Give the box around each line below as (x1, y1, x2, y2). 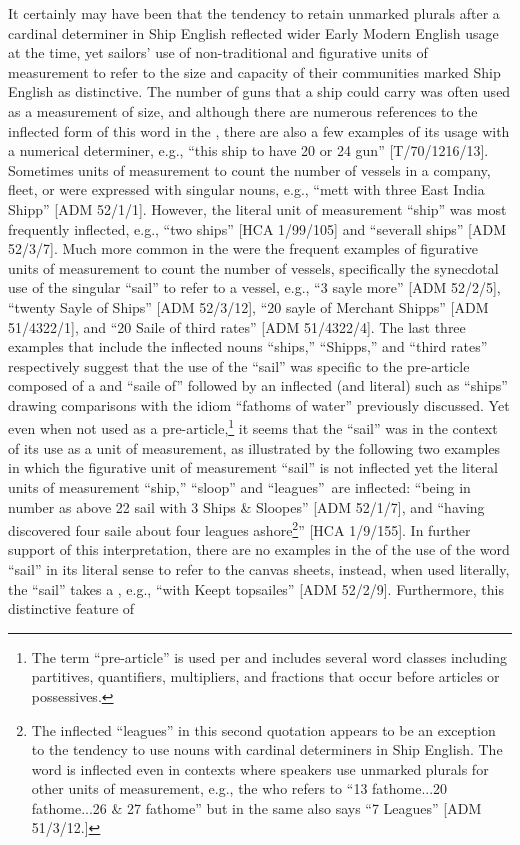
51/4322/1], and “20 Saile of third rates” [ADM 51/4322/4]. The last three (8, 316, 466, 337)
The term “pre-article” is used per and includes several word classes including (31, 646, 507, 667)
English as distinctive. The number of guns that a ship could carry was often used (8, 81, 511, 102)
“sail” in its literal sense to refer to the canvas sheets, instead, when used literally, (8, 558, 510, 579)
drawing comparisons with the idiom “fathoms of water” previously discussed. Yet (8, 394, 510, 415)
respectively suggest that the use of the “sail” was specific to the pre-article (8, 355, 470, 376)
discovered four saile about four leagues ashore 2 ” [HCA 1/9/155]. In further (8, 517, 471, 540)
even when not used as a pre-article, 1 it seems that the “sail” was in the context (8, 415, 498, 439)
